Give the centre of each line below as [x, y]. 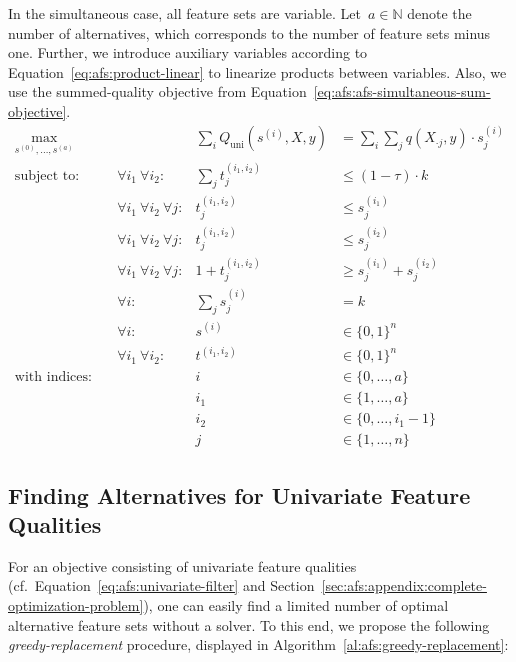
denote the [439, 13]
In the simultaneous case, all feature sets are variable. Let [184, 13]
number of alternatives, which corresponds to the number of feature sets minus [249, 32]
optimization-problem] [76, 604]
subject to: [47, 175]
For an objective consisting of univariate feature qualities [182, 565]
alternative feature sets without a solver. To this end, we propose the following [249, 624]
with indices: [53, 377]
